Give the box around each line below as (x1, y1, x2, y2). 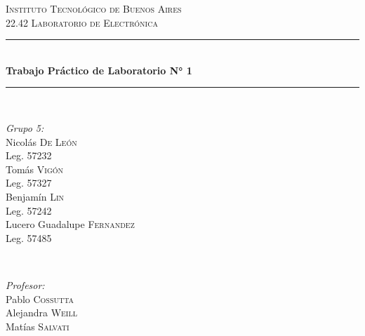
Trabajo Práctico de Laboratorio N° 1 (6, 62, 192, 77)
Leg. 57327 (6, 175, 52, 190)
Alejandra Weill (6, 305, 77, 320)
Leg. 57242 (6, 203, 52, 217)
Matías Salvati (6, 318, 69, 333)
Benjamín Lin (6, 189, 65, 203)
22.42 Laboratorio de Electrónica (6, 15, 158, 29)
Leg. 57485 (6, 230, 52, 245)
